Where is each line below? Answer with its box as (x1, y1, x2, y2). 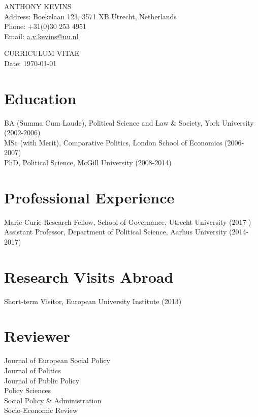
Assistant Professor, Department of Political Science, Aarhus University (4, 226, 227, 237)
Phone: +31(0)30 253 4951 (4, 21, 86, 32)
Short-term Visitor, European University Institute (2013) (4, 295, 182, 306)
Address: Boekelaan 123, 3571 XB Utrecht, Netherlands (4, 11, 177, 21)
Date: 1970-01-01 (4, 57, 57, 68)
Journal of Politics (4, 365, 61, 375)
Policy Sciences (4, 385, 51, 396)
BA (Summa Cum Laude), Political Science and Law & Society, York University (4, 117, 254, 128)
